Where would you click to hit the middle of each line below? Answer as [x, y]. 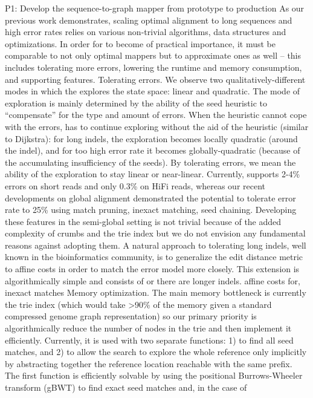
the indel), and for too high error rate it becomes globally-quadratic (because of [153, 150]
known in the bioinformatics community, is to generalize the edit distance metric [154, 257]
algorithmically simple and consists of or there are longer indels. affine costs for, [153, 280]
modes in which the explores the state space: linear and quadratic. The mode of [153, 91]
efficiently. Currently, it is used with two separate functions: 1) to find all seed [149, 340]
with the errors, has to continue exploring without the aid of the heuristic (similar [157, 126]
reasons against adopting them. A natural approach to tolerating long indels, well [156, 245]
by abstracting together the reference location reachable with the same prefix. [149, 363]
